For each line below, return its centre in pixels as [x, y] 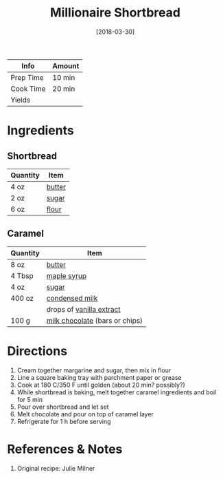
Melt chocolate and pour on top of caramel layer [85, 414]
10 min [64, 77]
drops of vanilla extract [84, 309]
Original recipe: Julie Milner [56, 468]
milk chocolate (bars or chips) [94, 320]
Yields [21, 100]
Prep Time [27, 77]
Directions [37, 351]
